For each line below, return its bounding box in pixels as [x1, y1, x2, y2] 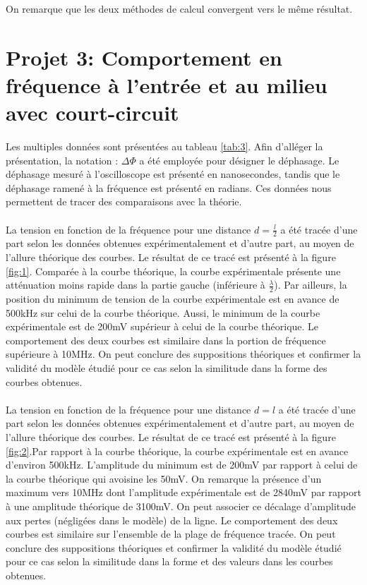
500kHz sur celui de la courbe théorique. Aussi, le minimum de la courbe [6, 305, 320, 320]
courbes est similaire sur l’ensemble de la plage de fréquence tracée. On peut [6, 526, 336, 541]
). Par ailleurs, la [274, 277, 347, 292]
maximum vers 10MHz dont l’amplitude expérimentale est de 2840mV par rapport [6, 485, 361, 500]
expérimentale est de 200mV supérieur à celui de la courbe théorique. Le [6, 319, 319, 334]
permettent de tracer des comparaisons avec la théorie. [6, 194, 242, 209]
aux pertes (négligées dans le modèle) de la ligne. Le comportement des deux [6, 512, 338, 527]
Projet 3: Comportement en [6, 42, 282, 71]
